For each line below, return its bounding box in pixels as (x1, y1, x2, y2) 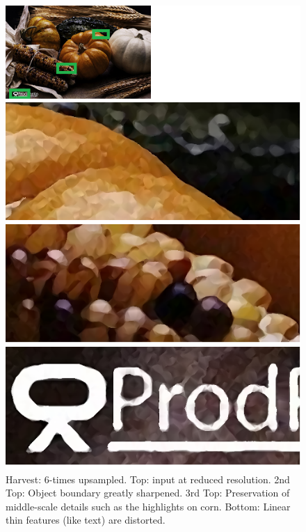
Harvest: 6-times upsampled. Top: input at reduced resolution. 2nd (6, 471, 290, 486)
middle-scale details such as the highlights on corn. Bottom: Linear (6, 499, 291, 513)
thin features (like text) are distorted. (6, 513, 166, 527)
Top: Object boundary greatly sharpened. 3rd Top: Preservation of (6, 485, 290, 500)
